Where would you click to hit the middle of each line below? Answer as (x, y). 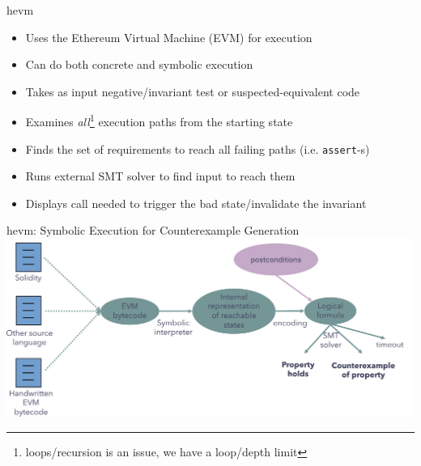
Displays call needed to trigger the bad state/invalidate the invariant (196, 203)
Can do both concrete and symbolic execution (139, 64)
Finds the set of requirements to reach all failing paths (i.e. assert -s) (198, 148)
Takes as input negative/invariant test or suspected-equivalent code (193, 91)
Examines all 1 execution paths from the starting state (159, 121)
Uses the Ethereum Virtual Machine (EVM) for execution (169, 37)
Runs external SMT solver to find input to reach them (160, 176)
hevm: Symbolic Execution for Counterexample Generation (153, 230)
